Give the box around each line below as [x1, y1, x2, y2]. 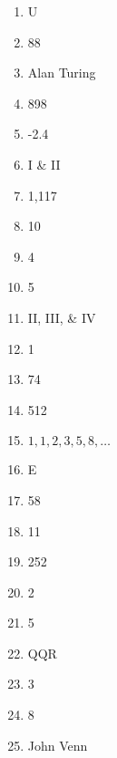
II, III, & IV [27, 307, 96, 327]
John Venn [27, 735, 88, 754]
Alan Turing [27, 63, 96, 82]
